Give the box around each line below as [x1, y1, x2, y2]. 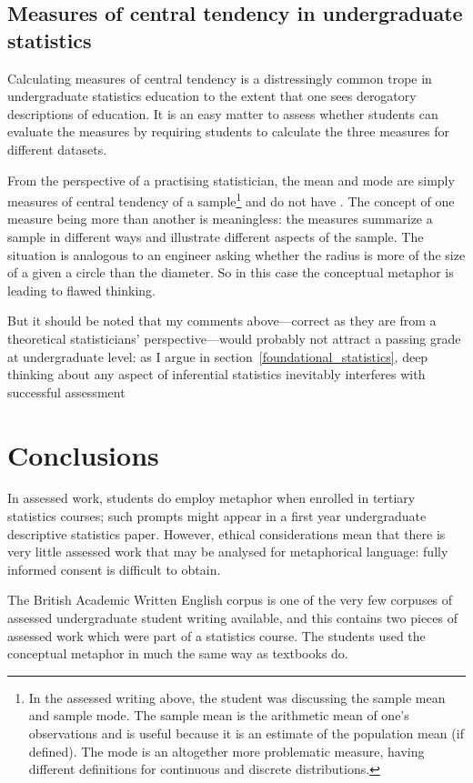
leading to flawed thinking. [7, 280, 156, 299]
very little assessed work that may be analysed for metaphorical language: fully [7, 542, 448, 561]
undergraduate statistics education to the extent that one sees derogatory [7, 86, 417, 105]
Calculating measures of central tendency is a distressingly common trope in [7, 68, 432, 87]
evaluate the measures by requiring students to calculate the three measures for [7, 122, 449, 141]
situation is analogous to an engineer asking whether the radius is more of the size [7, 245, 466, 264]
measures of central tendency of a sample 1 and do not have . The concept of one [7, 189, 455, 210]
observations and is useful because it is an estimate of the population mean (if [28, 724, 464, 742]
